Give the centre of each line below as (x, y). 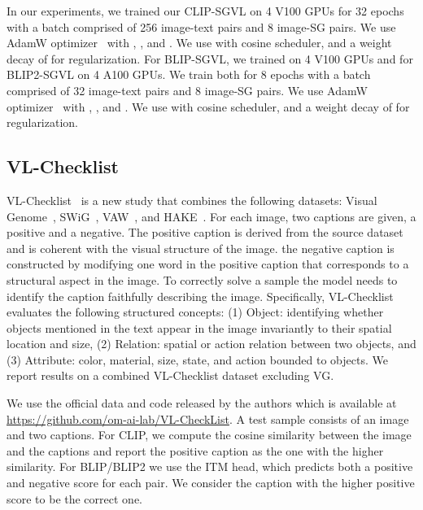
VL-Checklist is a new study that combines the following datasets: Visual (192, 200)
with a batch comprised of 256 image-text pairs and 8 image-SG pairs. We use (201, 26)
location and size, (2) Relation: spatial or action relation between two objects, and (211, 344)
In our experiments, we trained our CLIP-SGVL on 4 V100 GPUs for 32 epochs (205, 11)
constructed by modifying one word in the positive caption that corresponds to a (208, 264)
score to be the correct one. (74, 498)
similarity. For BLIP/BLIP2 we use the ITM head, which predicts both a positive (210, 466)
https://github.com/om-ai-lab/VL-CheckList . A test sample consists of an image (208, 418)
